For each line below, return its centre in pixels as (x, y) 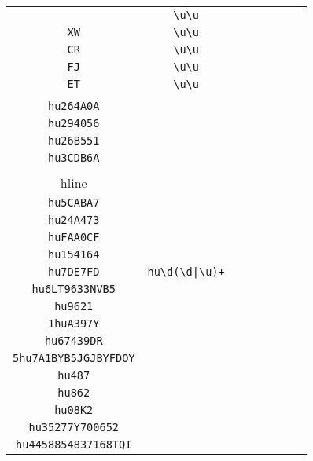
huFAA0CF (74, 237)
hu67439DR (74, 341)
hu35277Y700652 (74, 427)
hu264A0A (74, 106)
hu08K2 (74, 410)
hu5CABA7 (74, 203)
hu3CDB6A (74, 158)
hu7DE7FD (74, 272)
